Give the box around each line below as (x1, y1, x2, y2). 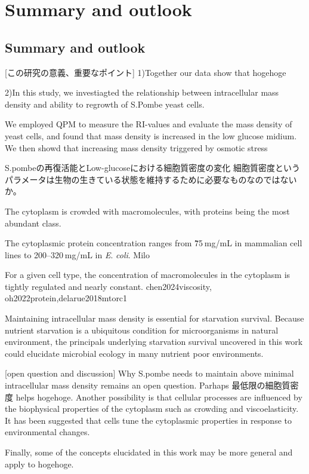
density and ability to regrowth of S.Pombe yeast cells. (5, 97, 205, 110)
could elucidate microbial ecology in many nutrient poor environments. (5, 347, 264, 359)
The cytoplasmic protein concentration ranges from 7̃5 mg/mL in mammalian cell (5, 237, 302, 249)
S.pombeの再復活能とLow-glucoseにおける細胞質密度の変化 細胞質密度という (5, 161, 300, 174)
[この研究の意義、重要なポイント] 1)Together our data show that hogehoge (5, 66, 286, 78)
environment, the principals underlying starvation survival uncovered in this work (5, 335, 303, 348)
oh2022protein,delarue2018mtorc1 (5, 292, 128, 304)
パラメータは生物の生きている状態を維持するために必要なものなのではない (5, 173, 297, 185)
